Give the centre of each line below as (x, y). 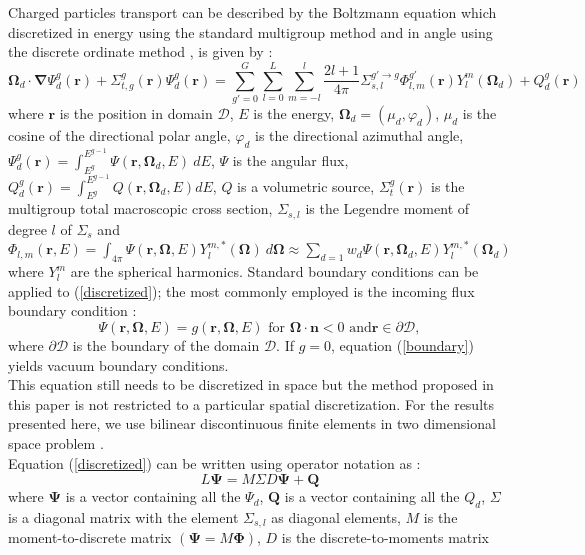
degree (27, 228)
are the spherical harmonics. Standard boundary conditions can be (274, 271)
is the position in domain (136, 112)
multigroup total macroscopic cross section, (140, 208)
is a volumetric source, (306, 185)
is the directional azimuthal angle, (359, 134)
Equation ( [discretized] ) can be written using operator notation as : (214, 462)
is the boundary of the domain (166, 345)
